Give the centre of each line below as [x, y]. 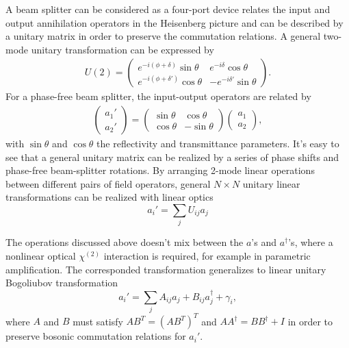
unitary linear [271, 183]
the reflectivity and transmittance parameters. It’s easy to [218, 144]
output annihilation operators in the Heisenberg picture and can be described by [174, 22]
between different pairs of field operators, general [108, 183]
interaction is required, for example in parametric [207, 255]
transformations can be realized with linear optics [109, 197]
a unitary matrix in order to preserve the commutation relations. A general [163, 36]
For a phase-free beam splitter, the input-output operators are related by [158, 96]
